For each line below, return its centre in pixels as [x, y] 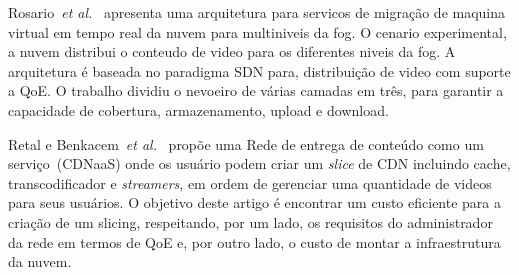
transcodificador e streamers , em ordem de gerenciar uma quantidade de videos [250, 182]
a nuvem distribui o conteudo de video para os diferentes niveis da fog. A [232, 51]
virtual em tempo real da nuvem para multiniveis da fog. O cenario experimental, [257, 31]
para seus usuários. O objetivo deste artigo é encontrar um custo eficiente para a [254, 202]
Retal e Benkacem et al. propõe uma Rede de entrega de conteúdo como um [246, 143]
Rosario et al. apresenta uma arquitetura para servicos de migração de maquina [257, 12]
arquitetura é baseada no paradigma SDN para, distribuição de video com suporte [259, 70]
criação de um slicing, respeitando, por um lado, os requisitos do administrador [250, 221]
